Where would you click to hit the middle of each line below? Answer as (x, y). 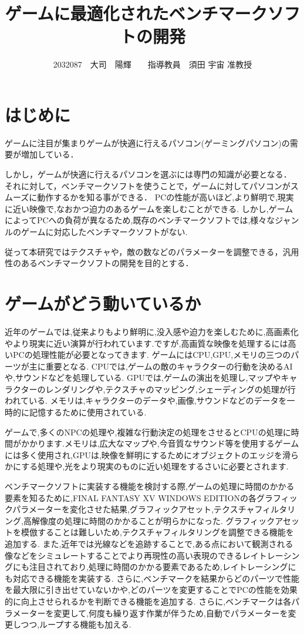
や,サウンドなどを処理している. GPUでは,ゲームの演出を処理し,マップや (143, 378)
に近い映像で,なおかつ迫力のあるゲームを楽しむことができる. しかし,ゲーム (149, 208)
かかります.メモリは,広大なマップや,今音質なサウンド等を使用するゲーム (160, 443)
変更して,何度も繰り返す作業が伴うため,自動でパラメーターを (171, 613)
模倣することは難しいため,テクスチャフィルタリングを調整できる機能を (157, 532)
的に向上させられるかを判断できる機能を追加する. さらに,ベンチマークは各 (148, 601)
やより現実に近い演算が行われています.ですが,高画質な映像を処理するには (146, 343)
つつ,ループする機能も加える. (76, 624)
